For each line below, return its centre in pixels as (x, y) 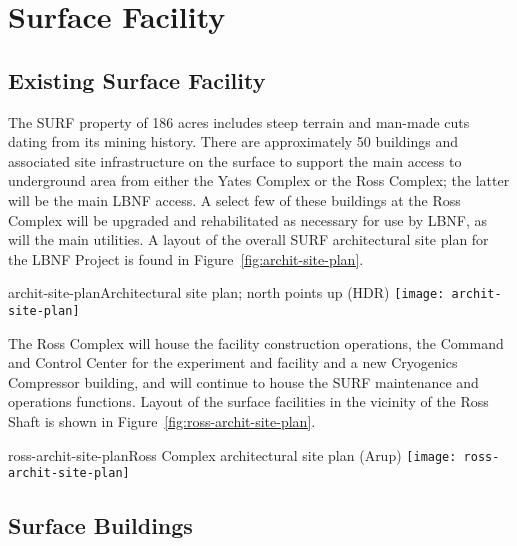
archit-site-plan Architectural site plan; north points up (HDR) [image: (226, 292)
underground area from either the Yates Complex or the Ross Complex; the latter (259, 180)
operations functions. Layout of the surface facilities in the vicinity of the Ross (248, 401)
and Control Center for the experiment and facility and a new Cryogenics (233, 362)
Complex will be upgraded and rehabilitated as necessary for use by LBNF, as (248, 219)
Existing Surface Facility (137, 79)
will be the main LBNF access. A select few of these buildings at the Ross (234, 199)
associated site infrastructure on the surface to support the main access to (235, 160)
